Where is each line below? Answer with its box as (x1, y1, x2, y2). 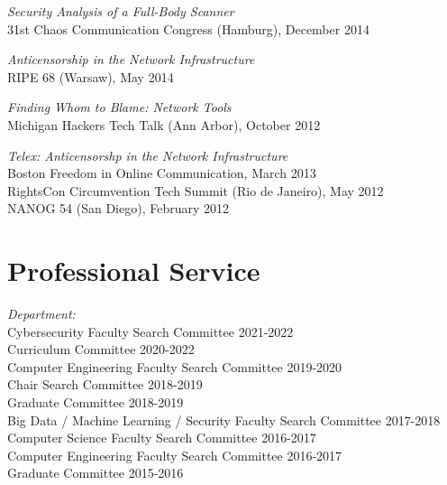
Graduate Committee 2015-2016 (7, 463, 184, 482)
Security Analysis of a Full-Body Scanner (7, 2, 234, 20)
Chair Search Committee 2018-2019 (7, 375, 203, 394)
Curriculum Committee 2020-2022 (7, 340, 195, 359)
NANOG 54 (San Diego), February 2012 (7, 199, 229, 218)
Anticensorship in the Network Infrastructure (7, 50, 255, 69)
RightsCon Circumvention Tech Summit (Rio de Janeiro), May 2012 (7, 181, 384, 200)
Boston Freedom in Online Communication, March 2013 (7, 163, 316, 182)
